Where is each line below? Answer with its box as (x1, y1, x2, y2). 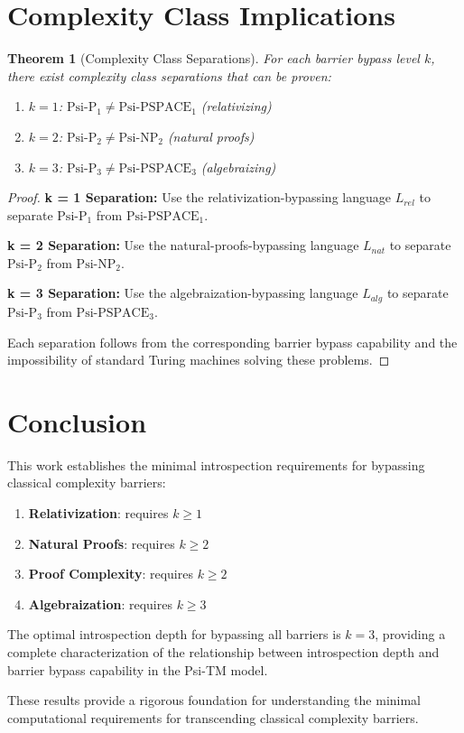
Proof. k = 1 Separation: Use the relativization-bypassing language (7, 188, 391, 207)
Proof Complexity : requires (28, 564, 193, 583)
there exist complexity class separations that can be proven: (7, 66, 331, 85)
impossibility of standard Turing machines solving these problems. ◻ (7, 350, 390, 369)
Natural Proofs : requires (28, 534, 175, 552)
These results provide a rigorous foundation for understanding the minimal (7, 691, 422, 710)
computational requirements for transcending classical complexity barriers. (7, 708, 419, 727)
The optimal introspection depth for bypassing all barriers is (7, 625, 341, 644)
